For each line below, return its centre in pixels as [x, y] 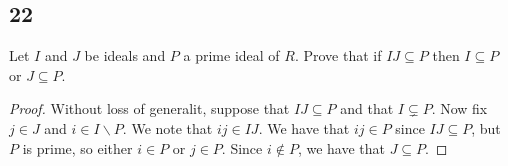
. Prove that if [338, 55]
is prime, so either [77, 147]
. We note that [167, 127]
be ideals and [125, 55]
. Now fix [459, 108]
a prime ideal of [231, 55]
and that [367, 108]
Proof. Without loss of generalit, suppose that [149, 108]
